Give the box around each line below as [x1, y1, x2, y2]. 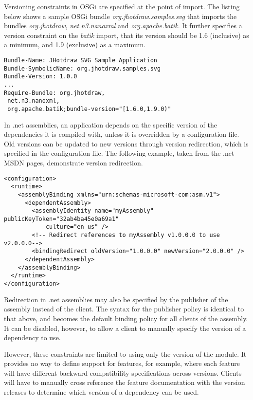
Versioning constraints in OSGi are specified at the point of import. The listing [4, 1, 240, 11]
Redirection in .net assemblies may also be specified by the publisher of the [4, 294, 228, 304]
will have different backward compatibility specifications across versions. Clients [4, 367, 242, 378]
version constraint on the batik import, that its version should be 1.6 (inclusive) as [4, 30, 249, 40]
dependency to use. [4, 332, 61, 343]
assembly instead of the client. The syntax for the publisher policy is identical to [4, 304, 244, 314]
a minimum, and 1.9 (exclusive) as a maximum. [4, 39, 146, 50]
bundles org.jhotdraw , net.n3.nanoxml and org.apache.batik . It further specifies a [4, 20, 242, 31]
